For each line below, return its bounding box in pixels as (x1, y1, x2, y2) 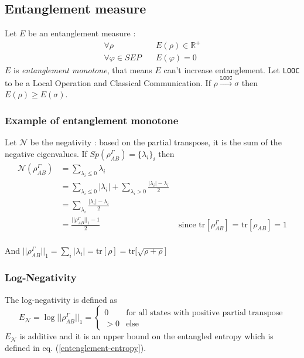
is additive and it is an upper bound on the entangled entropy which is (19, 330, 274, 342)
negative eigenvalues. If (5, 147, 87, 159)
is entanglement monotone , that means (13, 64, 152, 76)
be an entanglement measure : (28, 27, 136, 39)
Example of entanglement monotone (5, 112, 179, 127)
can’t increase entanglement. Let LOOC (163, 64, 300, 76)
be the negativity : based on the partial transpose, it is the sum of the (30, 136, 282, 148)
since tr (179, 220, 206, 229)
